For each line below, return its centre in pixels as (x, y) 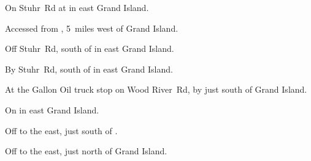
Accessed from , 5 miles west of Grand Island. (92, 28)
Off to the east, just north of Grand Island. (86, 151)
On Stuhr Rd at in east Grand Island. (77, 7)
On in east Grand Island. (52, 109)
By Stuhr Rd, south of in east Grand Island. (89, 69)
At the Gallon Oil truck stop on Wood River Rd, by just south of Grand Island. (156, 89)
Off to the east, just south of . (61, 130)
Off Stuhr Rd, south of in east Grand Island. (90, 48)
